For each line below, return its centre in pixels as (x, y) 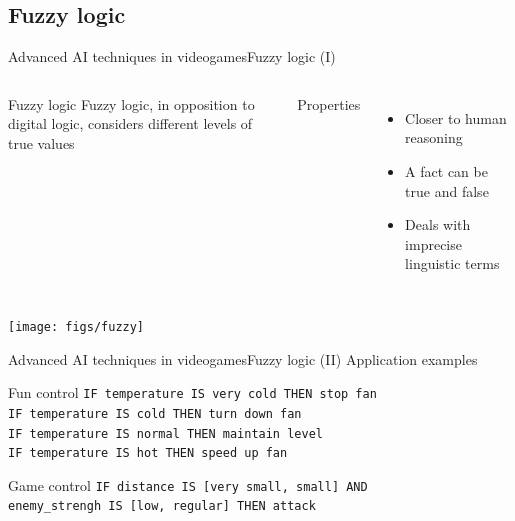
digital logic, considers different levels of (130, 123)
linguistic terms (452, 263)
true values (41, 142)
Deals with (438, 224)
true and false (447, 190)
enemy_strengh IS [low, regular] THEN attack (162, 506)
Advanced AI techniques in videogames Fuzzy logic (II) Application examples (243, 358)
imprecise (433, 243)
